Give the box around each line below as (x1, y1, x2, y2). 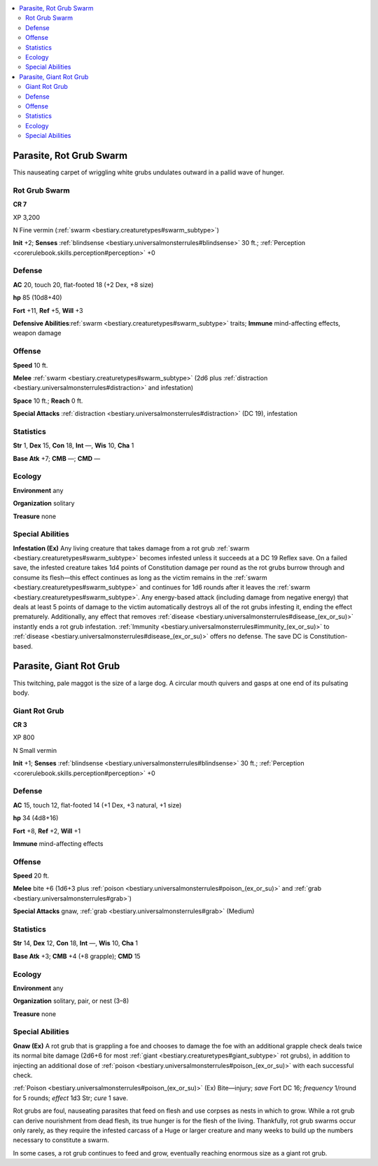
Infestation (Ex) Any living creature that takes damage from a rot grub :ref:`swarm (13, 543, 250, 553)
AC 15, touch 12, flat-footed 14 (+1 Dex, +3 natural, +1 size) (13, 800, 182, 809)
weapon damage (13, 329, 62, 338)
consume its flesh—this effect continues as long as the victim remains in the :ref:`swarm (13, 573, 267, 581)
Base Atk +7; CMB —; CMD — (13, 454, 101, 462)
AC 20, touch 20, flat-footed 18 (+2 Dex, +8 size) (13, 280, 154, 289)
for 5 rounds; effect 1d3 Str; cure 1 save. (13, 1093, 129, 1102)
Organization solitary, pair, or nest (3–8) (13, 997, 129, 1005)
